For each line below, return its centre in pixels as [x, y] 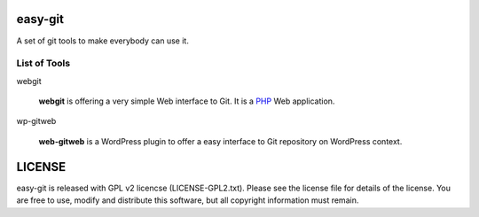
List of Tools [43, 64]
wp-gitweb [36, 121]
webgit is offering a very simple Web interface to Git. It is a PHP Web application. [187, 101]
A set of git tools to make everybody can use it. [103, 41]
